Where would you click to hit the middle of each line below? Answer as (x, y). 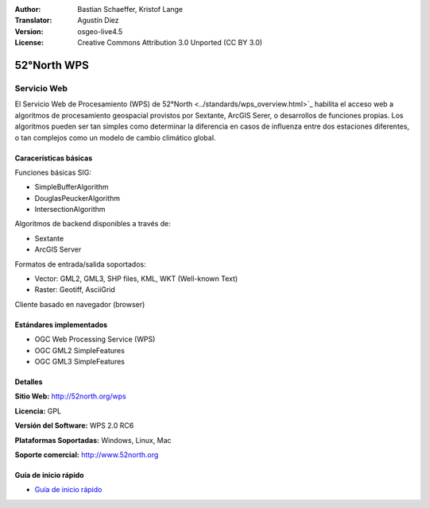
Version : (29, 31)
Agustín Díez (98, 21)
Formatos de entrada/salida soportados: (80, 264)
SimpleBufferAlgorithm (71, 187)
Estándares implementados (61, 325)
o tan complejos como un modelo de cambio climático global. (115, 137)
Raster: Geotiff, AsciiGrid (75, 290)
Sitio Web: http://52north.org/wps (70, 396)
